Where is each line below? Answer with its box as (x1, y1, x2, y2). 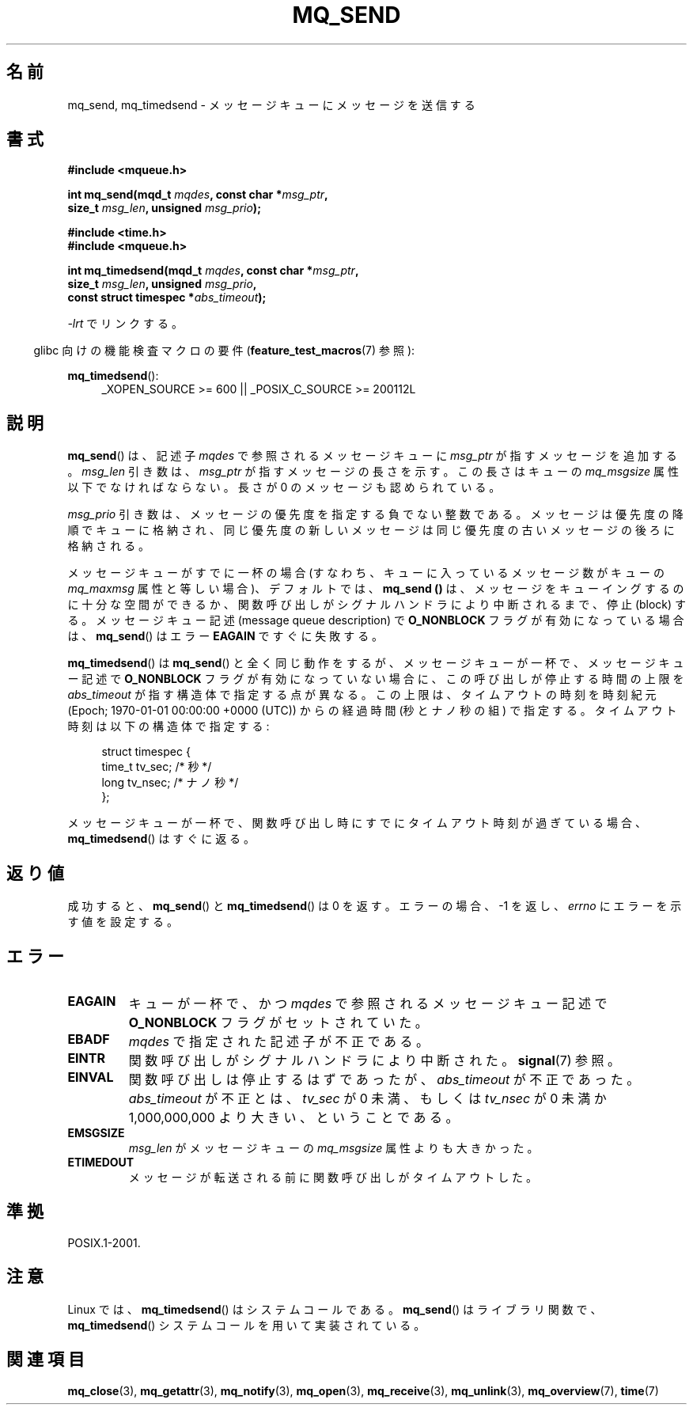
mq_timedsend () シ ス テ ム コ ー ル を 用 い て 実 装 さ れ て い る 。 (67, 1318, 426, 1332)
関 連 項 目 (6, 1349, 85, 1370)
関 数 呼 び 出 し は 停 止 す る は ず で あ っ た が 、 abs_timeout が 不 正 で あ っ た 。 (128, 1071, 640, 1087)
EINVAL (67, 1068, 114, 1085)
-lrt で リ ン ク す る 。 (67, 317, 183, 331)
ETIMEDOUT (67, 1155, 134, 1169)
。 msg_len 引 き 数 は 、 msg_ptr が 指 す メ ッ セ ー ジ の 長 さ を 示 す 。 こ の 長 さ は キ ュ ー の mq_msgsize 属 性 (67, 465, 679, 479)
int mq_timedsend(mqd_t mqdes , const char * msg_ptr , (67, 264, 359, 278)
